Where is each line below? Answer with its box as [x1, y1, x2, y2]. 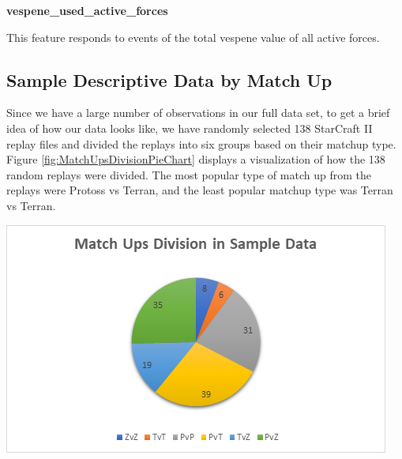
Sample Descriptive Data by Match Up [6, 67, 332, 92]
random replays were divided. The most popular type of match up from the [6, 166, 371, 182]
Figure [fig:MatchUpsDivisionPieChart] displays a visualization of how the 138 [6, 151, 385, 167]
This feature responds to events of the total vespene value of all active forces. [6, 28, 380, 45]
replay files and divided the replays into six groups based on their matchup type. [6, 135, 396, 152]
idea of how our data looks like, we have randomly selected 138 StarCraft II [6, 119, 373, 136]
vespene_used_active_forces [6, 2, 168, 18]
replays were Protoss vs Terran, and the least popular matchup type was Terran [6, 182, 393, 198]
